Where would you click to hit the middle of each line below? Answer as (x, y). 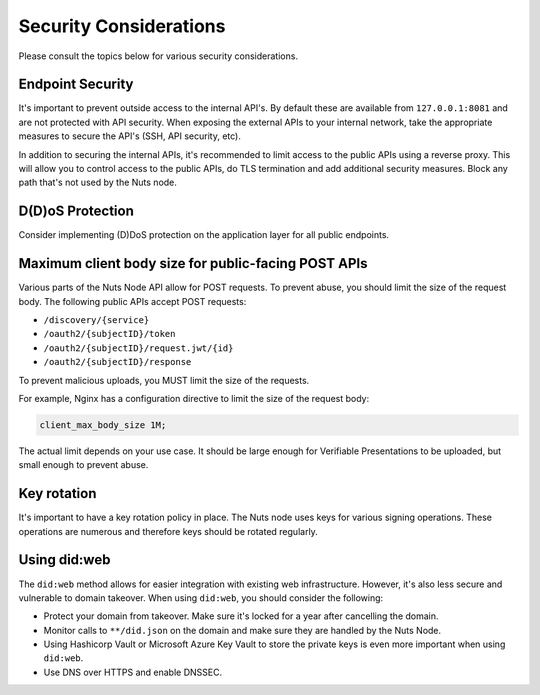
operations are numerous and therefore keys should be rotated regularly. (168, 531)
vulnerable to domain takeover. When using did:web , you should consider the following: (201, 597)
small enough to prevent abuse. (83, 465)
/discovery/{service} (96, 320)
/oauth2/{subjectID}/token (109, 334)
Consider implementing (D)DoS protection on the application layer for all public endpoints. (204, 235)
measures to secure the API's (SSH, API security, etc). (130, 136)
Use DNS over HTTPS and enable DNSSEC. (133, 672)
